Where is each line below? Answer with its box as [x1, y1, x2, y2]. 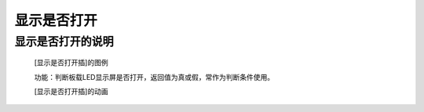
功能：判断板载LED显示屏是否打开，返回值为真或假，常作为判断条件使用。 [34, 72, 275, 81]
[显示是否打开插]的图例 [34, 58, 109, 67]
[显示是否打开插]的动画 [34, 86, 109, 96]
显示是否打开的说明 [14, 34, 114, 49]
